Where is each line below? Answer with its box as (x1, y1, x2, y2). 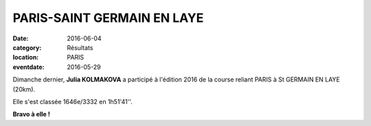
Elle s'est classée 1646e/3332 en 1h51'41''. (12, 97, 133, 105)
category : (12, 43, 42, 51)
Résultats (67, 43, 93, 51)
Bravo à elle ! (12, 110, 51, 118)
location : (12, 53, 39, 62)
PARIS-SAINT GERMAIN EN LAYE (12, 10, 204, 25)
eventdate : (12, 62, 45, 71)
